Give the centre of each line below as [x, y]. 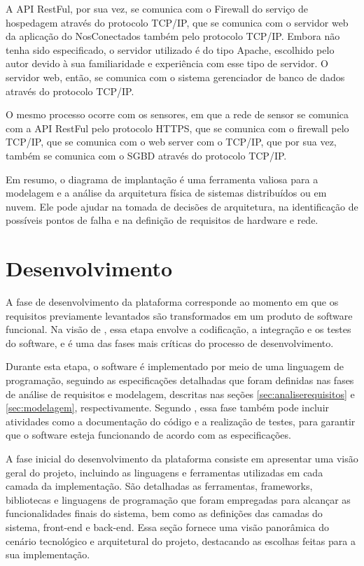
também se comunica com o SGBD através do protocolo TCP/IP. [146, 155]
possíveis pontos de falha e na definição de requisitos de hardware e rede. [162, 220]
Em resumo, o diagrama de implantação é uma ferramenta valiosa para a [162, 179]
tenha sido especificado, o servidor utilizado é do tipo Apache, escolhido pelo [170, 49]
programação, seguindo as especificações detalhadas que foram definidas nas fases [180, 380]
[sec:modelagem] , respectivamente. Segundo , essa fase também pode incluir [168, 408]
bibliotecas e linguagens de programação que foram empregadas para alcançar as [178, 499]
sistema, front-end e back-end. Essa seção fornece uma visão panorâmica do [167, 526]
